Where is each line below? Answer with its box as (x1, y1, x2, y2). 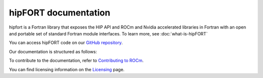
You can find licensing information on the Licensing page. (9, 66, 125, 72)
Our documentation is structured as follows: (9, 48, 97, 54)
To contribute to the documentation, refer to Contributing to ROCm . (9, 58, 144, 63)
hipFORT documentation (9, 7, 111, 18)
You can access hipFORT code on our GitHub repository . (9, 40, 123, 46)
